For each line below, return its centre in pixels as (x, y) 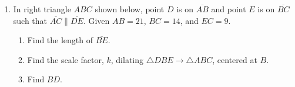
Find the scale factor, (66, 59)
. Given (96, 20)
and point (229, 9)
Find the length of (60, 40)
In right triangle (42, 9)
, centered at (235, 59)
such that (30, 20)
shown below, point (130, 9)
